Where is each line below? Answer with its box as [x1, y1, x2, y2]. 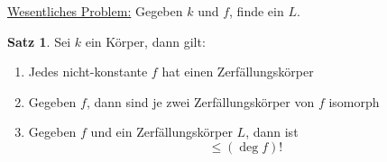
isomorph [328, 92, 380, 111]
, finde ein [229, 2, 284, 20]
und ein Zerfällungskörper [90, 122, 233, 141]
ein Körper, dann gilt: [85, 31, 206, 50]
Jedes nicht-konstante [28, 62, 148, 81]
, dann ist [245, 122, 299, 141]
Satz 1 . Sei [7, 31, 71, 50]
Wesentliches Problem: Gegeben [7, 2, 183, 20]
